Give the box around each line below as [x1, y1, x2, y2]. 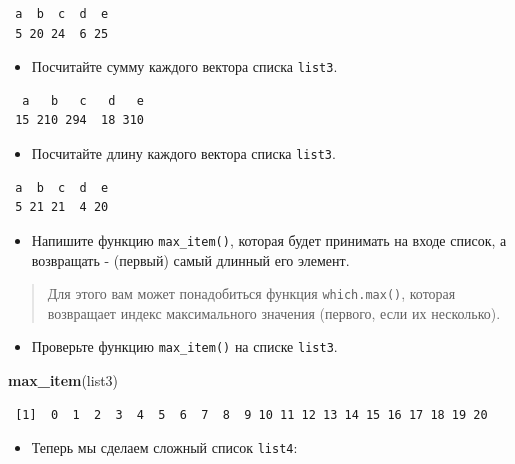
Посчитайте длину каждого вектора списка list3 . [31, 143, 336, 164]
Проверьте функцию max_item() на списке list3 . [31, 336, 338, 357]
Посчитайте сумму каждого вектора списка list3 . [31, 56, 338, 77]
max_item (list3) [8, 370, 119, 391]
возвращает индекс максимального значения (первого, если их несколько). [47, 302, 501, 323]
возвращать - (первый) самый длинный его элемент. [31, 249, 350, 270]
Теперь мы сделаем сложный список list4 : [31, 437, 298, 458]
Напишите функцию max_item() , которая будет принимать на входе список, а [31, 229, 507, 250]
